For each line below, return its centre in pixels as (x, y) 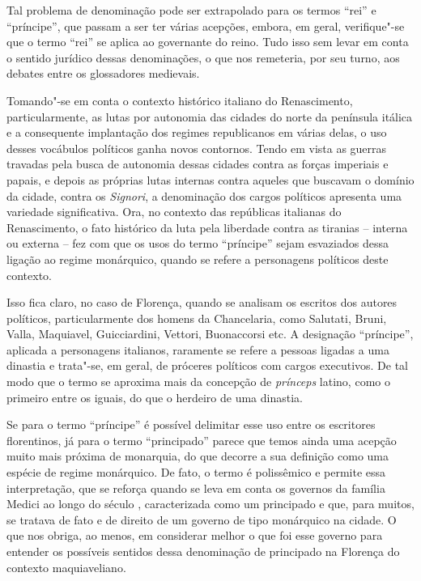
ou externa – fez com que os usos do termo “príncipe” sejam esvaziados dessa (198, 243)
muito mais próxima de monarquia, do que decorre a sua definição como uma (198, 456)
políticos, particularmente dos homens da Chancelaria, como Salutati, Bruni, (197, 318)
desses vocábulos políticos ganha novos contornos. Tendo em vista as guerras (197, 148)
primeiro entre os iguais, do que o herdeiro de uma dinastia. (155, 397)
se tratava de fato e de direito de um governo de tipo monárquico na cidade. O (202, 519)
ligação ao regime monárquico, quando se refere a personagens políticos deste (198, 259)
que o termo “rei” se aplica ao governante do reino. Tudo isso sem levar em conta (208, 42)
